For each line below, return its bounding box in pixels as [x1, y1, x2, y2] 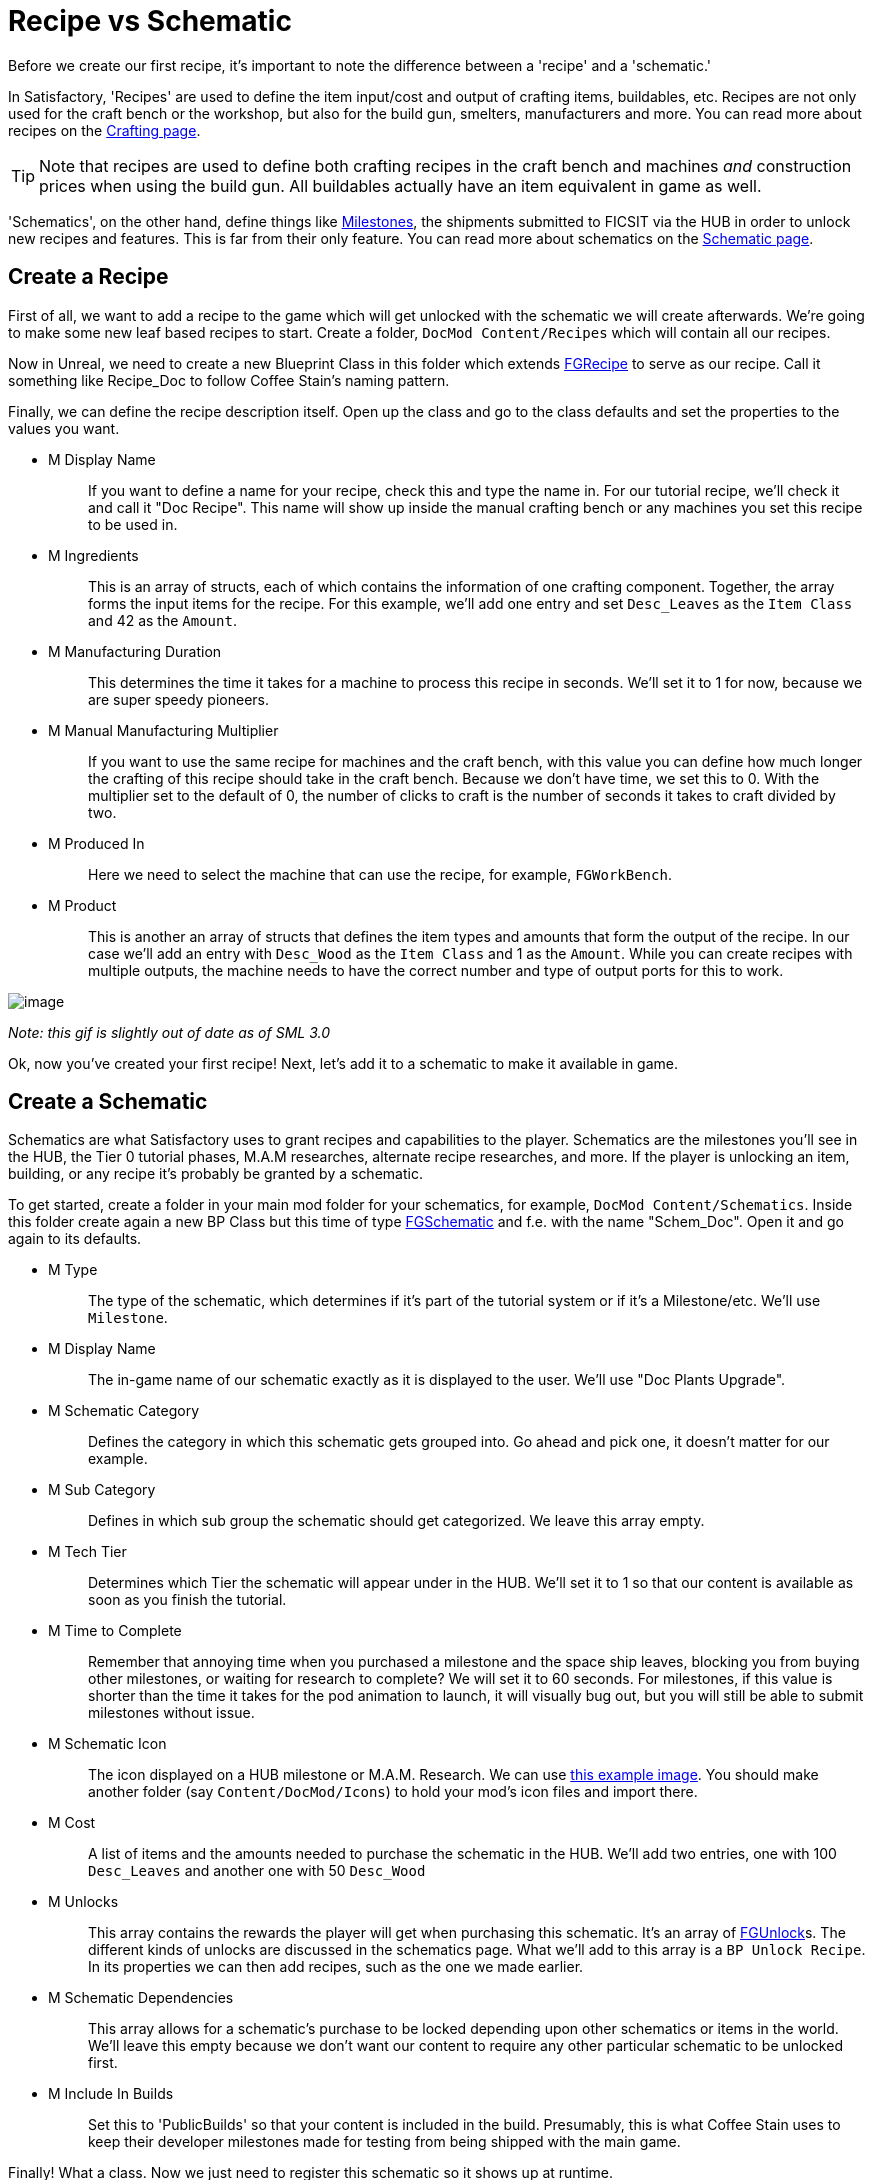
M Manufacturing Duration [48, 642, 222, 660]
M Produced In [48, 834, 145, 852]
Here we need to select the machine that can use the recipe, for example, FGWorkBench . [88, 865, 672, 883]
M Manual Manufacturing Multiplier [48, 721, 279, 739]
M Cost [48, 1814, 96, 1832]
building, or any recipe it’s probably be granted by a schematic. [8, 1165, 423, 1183]
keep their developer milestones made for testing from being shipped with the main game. [88, 2133, 681, 2151]
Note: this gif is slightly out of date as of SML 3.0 [8, 1023, 330, 1041]
